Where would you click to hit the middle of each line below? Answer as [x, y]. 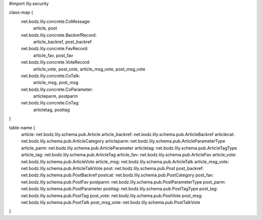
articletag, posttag [51, 110]
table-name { [22, 127]
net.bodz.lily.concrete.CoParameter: [57, 89]
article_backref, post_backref [62, 42]
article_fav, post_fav [53, 55]
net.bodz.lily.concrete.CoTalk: [51, 76]
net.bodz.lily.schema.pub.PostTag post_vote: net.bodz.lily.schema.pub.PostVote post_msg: [112, 195]
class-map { [21, 13]
